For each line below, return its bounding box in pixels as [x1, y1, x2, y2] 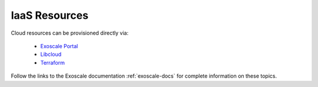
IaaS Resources [11, 9, 88, 22]
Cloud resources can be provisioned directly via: [11, 29, 129, 36]
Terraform [40, 59, 65, 66]
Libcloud [40, 51, 62, 58]
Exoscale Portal [40, 42, 78, 49]
